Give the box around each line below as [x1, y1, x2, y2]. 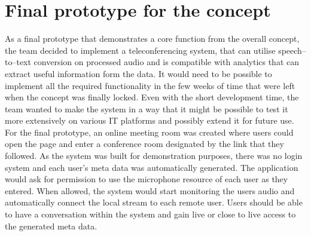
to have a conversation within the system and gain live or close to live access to [5, 208, 296, 220]
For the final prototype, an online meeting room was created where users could [5, 125, 294, 138]
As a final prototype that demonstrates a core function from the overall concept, [5, 32, 300, 45]
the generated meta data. [5, 219, 97, 232]
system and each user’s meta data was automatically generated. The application [5, 161, 298, 173]
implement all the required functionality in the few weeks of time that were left [5, 79, 295, 91]
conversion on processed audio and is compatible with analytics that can [33, 56, 300, 68]
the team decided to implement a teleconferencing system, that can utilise [5, 44, 276, 56]
